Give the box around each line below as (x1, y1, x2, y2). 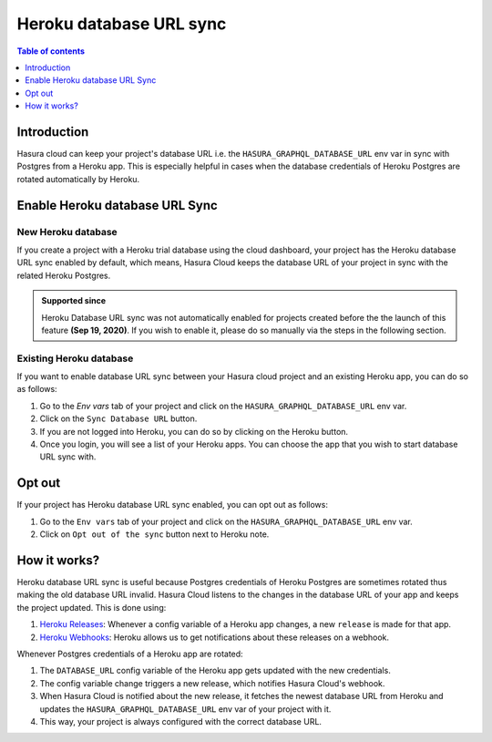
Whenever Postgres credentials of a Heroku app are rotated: (16, 648, 243, 659)
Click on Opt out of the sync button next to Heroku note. (39, 529, 270, 540)
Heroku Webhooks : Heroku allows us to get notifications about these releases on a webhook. (39, 632, 390, 643)
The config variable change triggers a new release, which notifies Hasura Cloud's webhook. (39, 677, 385, 688)
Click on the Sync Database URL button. (39, 413, 198, 424)
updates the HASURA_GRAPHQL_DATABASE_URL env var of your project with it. (39, 703, 332, 715)
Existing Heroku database (16, 352, 134, 365)
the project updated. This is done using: (16, 602, 167, 613)
